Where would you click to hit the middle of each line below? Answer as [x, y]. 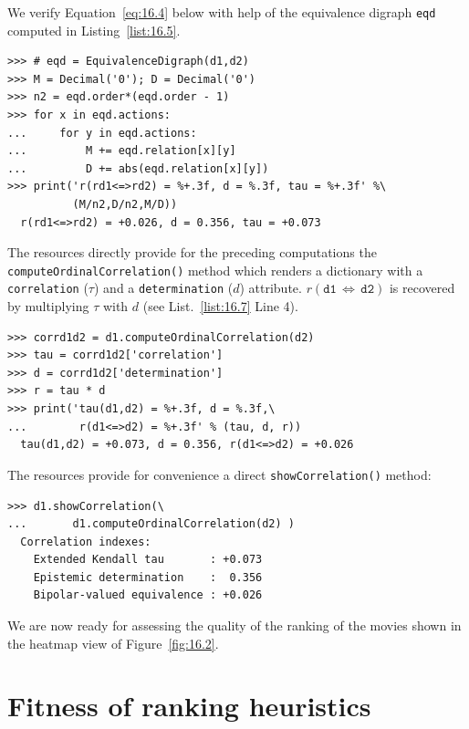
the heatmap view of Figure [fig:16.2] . [113, 643]
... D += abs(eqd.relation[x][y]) [138, 168]
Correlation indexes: [86, 542]
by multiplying [48, 306]
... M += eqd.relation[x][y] [122, 151]
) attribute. [271, 288]
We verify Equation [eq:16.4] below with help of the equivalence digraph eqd [222, 12]
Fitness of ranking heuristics [189, 706]
